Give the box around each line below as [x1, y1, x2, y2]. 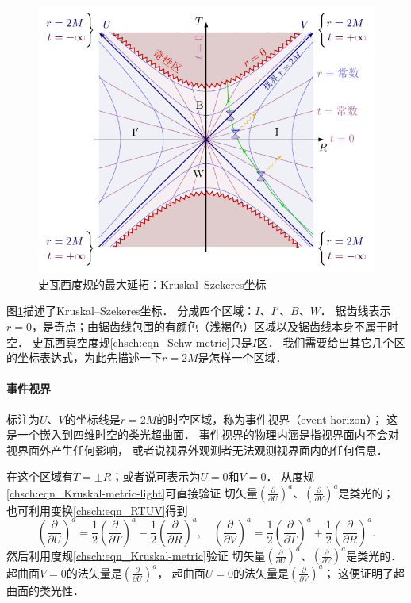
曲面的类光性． [6, 582, 84, 598]
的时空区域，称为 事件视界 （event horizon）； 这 [156, 410, 398, 427]
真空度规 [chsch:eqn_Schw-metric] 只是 [65, 333, 252, 350]
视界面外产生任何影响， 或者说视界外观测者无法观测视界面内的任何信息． [6, 441, 388, 458]
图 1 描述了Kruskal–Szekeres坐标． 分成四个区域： [6, 302, 255, 319]
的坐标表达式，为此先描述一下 [6, 349, 162, 366]
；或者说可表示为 [111, 468, 201, 485]
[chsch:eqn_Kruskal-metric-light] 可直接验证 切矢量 [6, 484, 258, 501]
